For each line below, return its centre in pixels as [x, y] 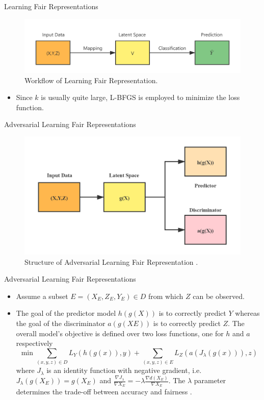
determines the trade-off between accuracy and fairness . [104, 392]
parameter [210, 380]
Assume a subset [42, 296]
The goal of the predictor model [66, 313]
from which [166, 296]
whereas [247, 313]
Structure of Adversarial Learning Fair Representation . [111, 261]
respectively [34, 343]
